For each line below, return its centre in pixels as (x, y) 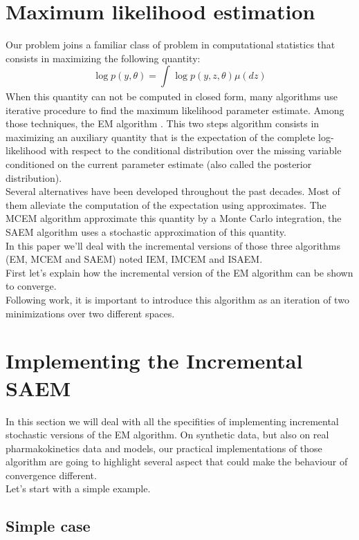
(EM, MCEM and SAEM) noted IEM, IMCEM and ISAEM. (134, 259)
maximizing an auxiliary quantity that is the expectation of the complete (160, 137)
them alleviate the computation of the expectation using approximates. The (166, 204)
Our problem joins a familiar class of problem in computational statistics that (171, 45)
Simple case (48, 526)
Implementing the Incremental (154, 361)
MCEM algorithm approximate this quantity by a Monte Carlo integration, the (174, 218)
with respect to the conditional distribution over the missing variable (195, 150)
